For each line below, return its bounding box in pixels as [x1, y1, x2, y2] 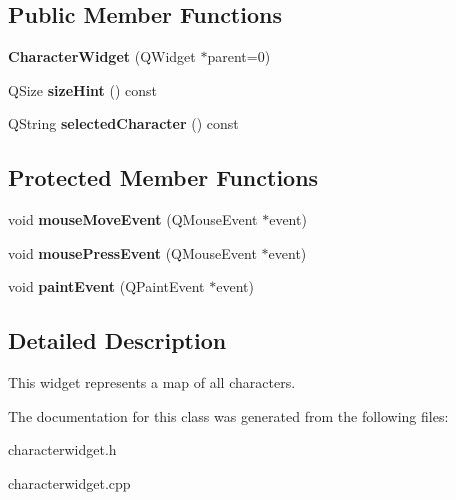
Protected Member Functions [8, 162, 319, 193]
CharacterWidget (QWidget [8, 46, 196, 67]
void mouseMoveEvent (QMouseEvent [8, 209, 258, 230]
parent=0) [207, 46, 271, 67]
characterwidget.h [8, 439, 117, 460]
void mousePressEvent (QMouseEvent [8, 242, 257, 263]
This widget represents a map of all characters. [8, 372, 296, 393]
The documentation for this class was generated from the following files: [8, 405, 449, 426]
